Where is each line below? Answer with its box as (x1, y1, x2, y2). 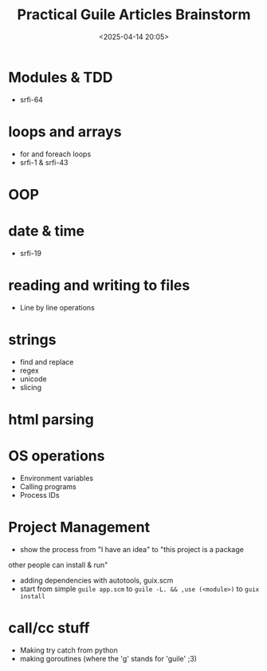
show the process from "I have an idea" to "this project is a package (19, 544, 245, 554)
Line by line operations (19, 302, 96, 312)
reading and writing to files (8, 276, 190, 294)
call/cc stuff (8, 618, 90, 637)
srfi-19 (19, 248, 42, 258)
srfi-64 (19, 94, 44, 105)
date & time (8, 222, 85, 240)
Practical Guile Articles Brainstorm (17, 6, 251, 24)
